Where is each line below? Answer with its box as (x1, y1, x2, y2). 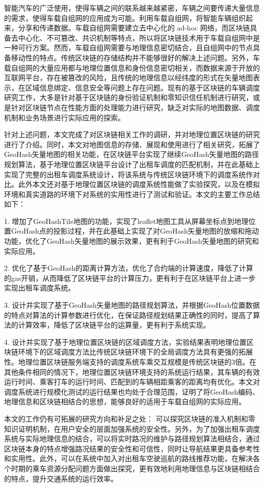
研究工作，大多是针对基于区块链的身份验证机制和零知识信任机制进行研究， (4, 92, 253, 103)
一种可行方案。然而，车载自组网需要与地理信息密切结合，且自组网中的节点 (4, 42, 253, 53)
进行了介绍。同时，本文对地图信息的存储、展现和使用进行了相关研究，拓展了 (4, 139, 260, 149)
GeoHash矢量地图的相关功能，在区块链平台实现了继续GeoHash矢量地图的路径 (4, 149, 259, 159)
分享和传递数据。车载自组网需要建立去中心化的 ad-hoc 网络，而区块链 (18, 22, 250, 33)
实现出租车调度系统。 (4, 282, 75, 293)
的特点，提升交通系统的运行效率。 (4, 473, 118, 483)
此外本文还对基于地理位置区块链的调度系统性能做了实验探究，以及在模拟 (18, 179, 260, 189)
